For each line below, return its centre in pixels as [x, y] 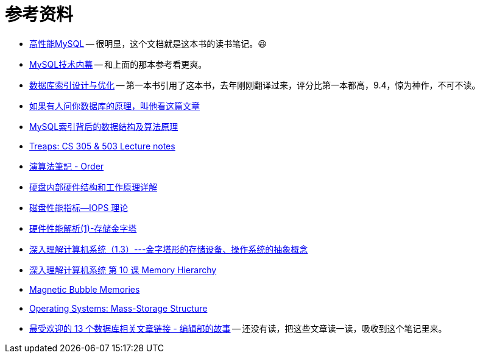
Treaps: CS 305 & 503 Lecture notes [102, 146]
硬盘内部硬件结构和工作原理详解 [93, 187]
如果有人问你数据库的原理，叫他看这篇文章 [115, 106]
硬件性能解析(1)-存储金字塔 [83, 228]
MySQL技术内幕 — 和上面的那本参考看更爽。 [118, 64]
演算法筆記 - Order [67, 166]
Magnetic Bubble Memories [85, 289]
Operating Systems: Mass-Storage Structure [118, 308]
